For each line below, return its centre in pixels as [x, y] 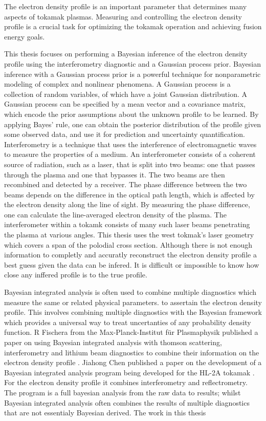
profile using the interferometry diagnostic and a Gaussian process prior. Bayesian [133, 63]
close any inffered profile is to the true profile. [76, 275]
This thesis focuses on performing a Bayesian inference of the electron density [126, 54]
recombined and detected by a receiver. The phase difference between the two [126, 184]
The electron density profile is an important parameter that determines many [126, 6]
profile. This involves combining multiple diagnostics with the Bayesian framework [133, 312]
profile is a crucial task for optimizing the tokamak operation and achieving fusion [133, 26]
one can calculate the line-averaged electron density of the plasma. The [115, 214]
